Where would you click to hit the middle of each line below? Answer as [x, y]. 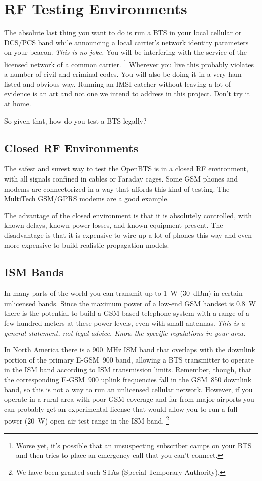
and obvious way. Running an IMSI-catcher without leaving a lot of [127, 83]
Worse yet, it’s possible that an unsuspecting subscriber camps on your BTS [134, 445]
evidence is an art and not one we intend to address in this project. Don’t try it [127, 94]
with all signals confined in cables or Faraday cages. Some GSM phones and [121, 178]
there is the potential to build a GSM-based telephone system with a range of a [127, 313]
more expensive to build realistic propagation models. [87, 245]
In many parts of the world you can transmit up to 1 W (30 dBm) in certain [123, 293]
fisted [12, 83]
